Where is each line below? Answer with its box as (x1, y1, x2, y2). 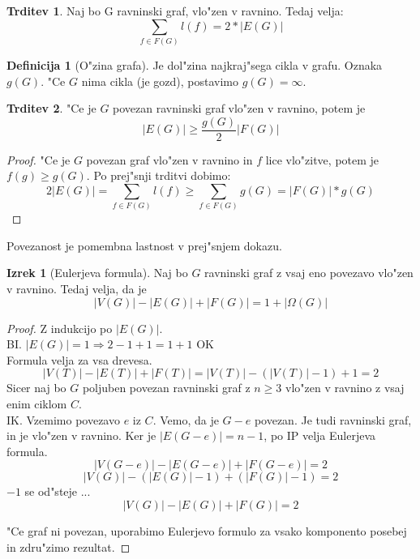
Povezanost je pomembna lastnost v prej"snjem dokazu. (6, 237, 282, 254)
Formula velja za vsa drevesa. (6, 351, 152, 368)
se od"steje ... (24, 483, 91, 500)
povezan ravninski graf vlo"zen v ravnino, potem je (113, 100, 366, 117)
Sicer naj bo (6, 379, 66, 396)
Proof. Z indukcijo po (6, 319, 113, 336)
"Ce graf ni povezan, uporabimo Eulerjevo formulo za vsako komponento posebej (6, 523, 407, 539)
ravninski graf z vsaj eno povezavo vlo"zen (204, 264, 414, 281)
